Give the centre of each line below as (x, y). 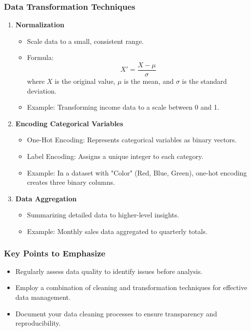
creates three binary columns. (71, 182)
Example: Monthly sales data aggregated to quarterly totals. (117, 231)
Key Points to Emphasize (55, 253)
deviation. (42, 90)
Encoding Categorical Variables (69, 123)
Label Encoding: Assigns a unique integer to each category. (115, 156)
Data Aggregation (46, 198)
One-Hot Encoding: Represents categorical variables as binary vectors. (132, 140)
